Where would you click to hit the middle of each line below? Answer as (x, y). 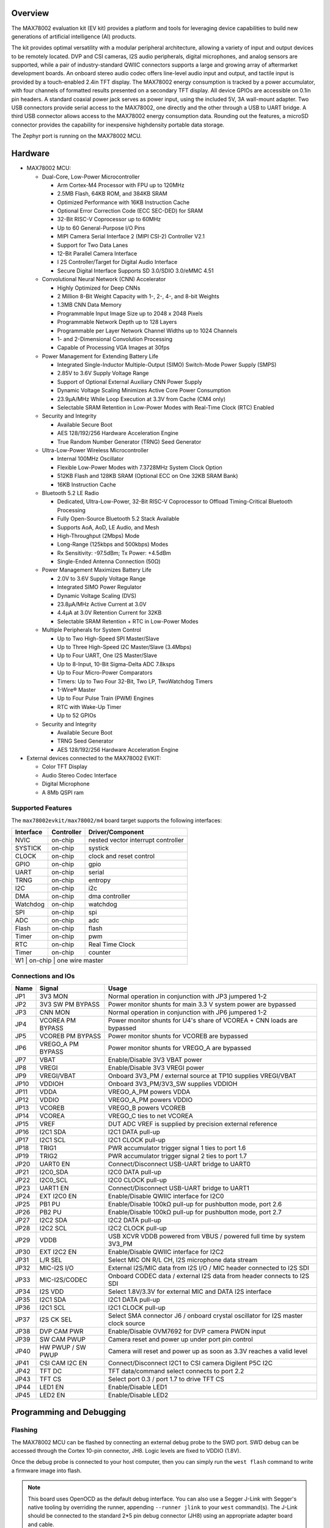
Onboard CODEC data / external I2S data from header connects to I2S (209, 1276)
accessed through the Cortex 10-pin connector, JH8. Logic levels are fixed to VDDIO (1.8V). (126, 1451)
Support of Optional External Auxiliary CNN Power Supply (130, 381)
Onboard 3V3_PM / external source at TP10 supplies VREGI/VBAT (202, 1076)
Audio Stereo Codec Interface (79, 775)
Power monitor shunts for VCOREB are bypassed (178, 1036)
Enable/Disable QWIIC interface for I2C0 (166, 1196)
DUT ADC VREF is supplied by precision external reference (193, 1123)
